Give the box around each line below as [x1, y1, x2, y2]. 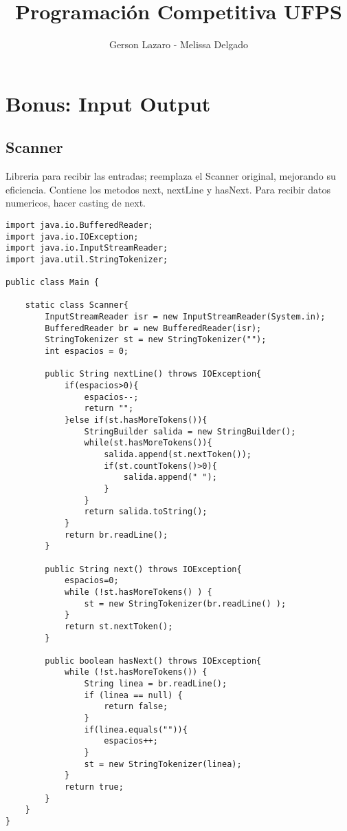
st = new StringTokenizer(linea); [84, 759, 242, 769]
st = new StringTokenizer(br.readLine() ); [84, 598, 287, 609]
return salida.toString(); [84, 507, 208, 517]
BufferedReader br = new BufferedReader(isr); [45, 323, 262, 333]
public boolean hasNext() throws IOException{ [45, 655, 262, 666]
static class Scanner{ [25, 300, 128, 311]
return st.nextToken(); [64, 621, 173, 631]
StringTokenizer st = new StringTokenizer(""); [45, 335, 267, 345]
